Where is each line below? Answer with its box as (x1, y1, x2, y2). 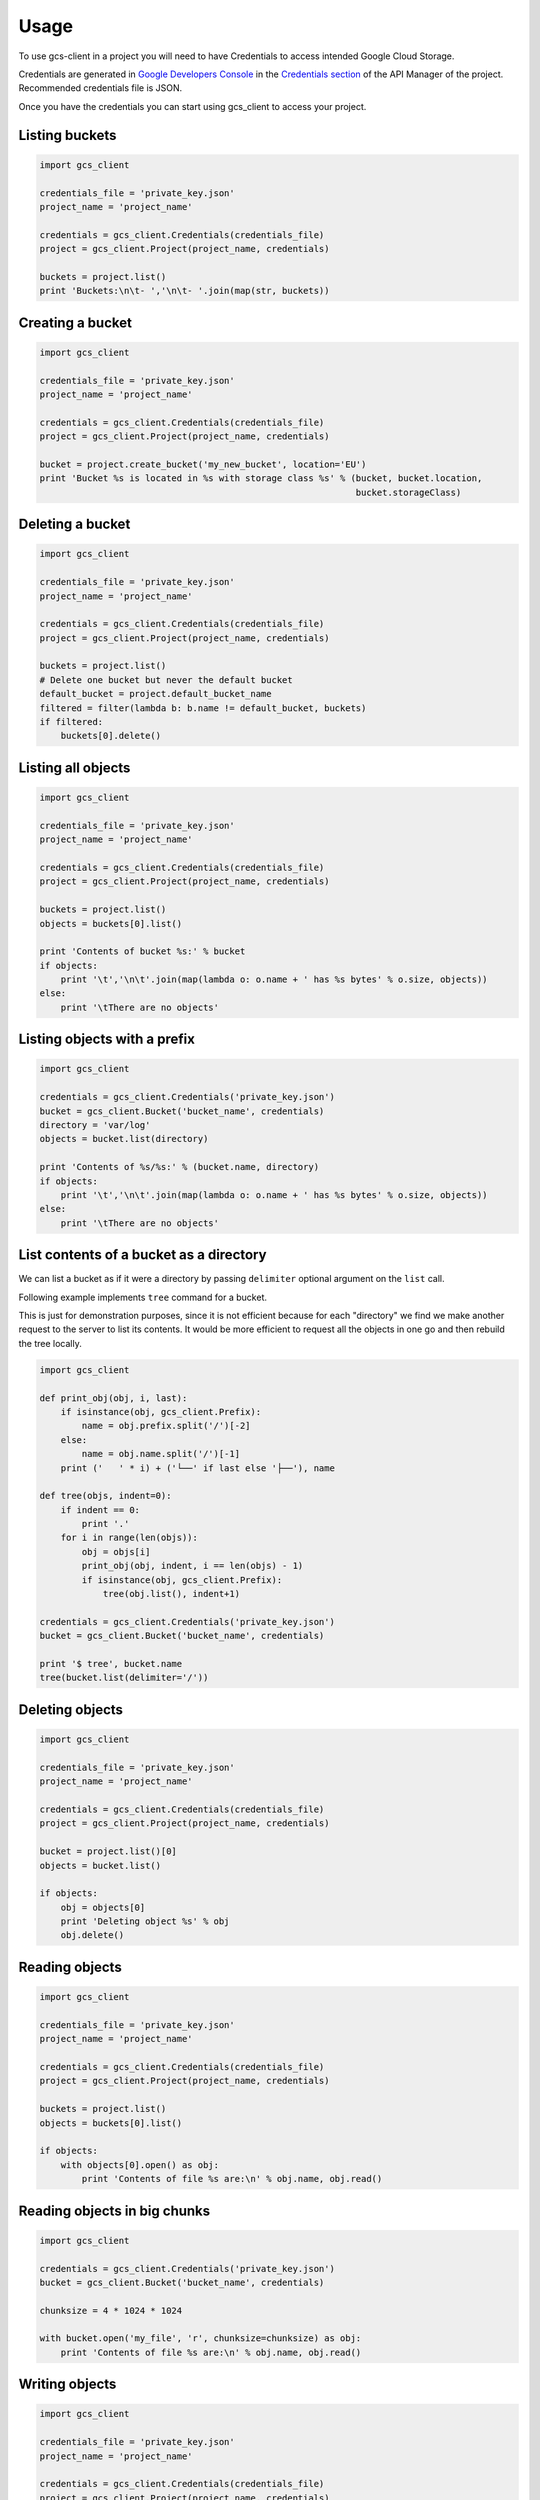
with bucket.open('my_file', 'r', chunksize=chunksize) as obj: (39, 2333, 362, 2344)
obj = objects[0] (60, 1901, 146, 1913)
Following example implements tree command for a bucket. (18, 1291, 267, 1303)
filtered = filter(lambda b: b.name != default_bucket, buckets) (39, 702, 367, 714)
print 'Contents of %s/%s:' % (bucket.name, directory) (39, 1161, 320, 1173)
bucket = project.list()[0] (39, 1846, 177, 1857)
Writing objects (18, 2376, 117, 2393)
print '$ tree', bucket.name (39, 1658, 183, 1669)
